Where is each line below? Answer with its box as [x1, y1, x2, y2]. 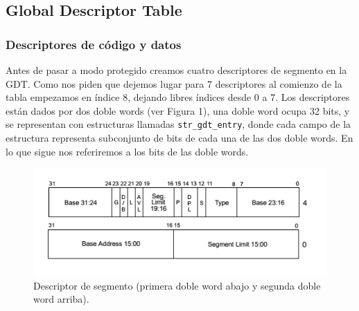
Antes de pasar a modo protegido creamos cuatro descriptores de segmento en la [6, 63, 347, 77]
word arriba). [33, 292, 89, 306]
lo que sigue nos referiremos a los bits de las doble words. [6, 144, 249, 158]
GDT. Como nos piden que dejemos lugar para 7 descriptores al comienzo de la [6, 76, 342, 91]
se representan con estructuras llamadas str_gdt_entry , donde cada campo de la [6, 117, 351, 131]
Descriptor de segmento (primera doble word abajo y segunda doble [33, 278, 321, 292]
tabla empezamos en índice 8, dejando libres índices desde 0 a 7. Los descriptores [6, 90, 350, 104]
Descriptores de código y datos [6, 35, 182, 53]
